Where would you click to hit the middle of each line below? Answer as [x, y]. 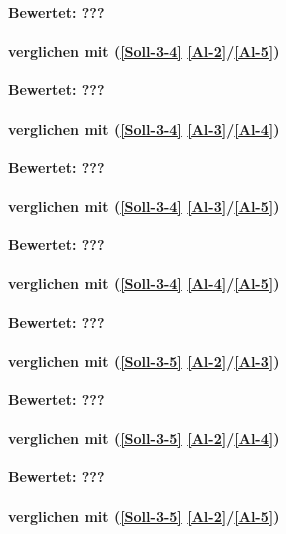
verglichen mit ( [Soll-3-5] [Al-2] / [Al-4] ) [144, 438]
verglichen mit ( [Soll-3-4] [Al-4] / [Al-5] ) [144, 283]
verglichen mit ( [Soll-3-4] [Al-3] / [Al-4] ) [144, 128]
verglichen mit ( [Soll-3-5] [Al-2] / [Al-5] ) [144, 515]
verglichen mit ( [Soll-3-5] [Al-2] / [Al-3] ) [144, 360]
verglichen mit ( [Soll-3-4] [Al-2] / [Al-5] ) [144, 51]
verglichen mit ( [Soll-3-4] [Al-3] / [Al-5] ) [144, 205]
